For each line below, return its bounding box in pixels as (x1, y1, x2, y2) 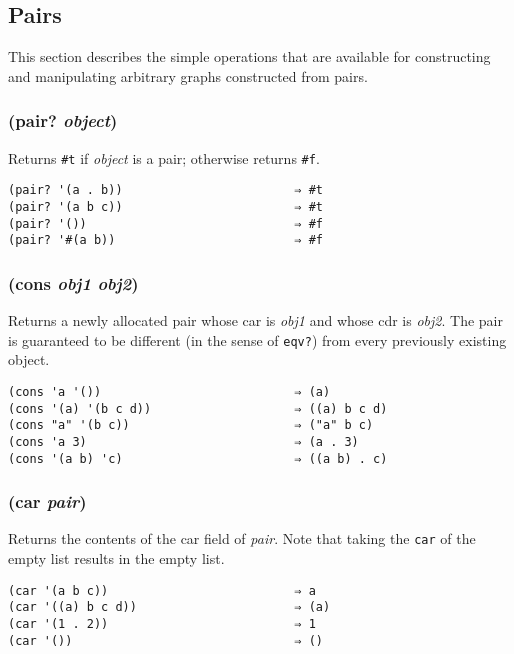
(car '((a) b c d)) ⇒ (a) (8, 600, 331, 615)
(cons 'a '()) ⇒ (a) (8, 384, 331, 399)
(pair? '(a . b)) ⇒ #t (8, 183, 323, 198)
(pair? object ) (8, 108, 118, 133)
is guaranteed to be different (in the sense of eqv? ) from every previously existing (8, 329, 507, 350)
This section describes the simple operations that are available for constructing (8, 46, 491, 67)
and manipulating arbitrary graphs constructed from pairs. (8, 65, 368, 86)
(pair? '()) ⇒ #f (8, 216, 323, 231)
